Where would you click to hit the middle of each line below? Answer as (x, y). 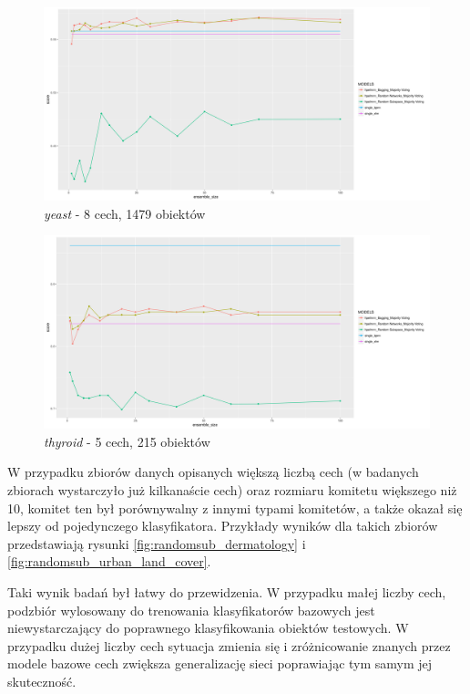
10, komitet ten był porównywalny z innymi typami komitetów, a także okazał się (235, 508)
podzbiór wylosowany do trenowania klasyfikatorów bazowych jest (191, 610)
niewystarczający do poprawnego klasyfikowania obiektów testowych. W (208, 628)
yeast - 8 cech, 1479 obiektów (125, 213)
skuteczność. (42, 681)
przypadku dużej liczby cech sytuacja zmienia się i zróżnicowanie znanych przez (229, 645)
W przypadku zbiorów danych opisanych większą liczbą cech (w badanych (213, 472)
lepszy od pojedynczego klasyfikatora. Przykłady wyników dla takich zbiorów (223, 526)
